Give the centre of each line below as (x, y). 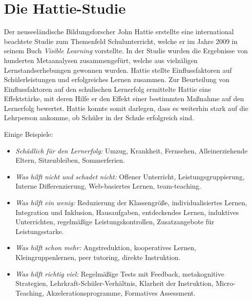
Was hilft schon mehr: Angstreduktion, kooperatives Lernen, (106, 247)
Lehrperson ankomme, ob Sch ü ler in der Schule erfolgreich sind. (99, 118)
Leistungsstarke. (40, 231)
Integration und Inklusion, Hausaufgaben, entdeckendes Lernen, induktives (127, 212)
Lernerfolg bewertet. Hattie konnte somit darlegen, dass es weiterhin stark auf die (126, 108)
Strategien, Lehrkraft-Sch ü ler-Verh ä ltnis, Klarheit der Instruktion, (115, 283)
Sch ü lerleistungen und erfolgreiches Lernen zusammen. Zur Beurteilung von (117, 79)
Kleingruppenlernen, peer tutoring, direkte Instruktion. (98, 257)
